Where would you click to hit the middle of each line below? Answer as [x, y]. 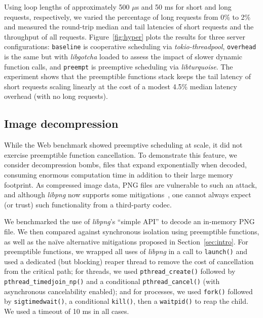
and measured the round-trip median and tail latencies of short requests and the [129, 27]
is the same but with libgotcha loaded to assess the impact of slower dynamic [123, 57]
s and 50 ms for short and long [184, 7]
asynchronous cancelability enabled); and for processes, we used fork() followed [128, 291]
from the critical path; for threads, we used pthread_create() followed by [120, 271]
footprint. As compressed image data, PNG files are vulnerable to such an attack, [130, 184]
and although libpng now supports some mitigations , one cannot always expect [128, 195]
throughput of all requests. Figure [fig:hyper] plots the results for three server [125, 36]
